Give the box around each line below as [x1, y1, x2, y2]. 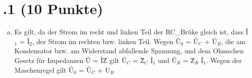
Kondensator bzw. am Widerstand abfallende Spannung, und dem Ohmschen [14, 46, 244, 56]
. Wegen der [206, 55, 242, 65]
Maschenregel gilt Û [14, 64, 74, 75]
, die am [221, 36, 246, 46]
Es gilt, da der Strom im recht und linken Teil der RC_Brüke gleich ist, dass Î [14, 27, 248, 37]
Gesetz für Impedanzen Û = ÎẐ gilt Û [14, 55, 127, 65]
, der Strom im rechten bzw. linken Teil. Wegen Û [32, 36, 181, 46]
